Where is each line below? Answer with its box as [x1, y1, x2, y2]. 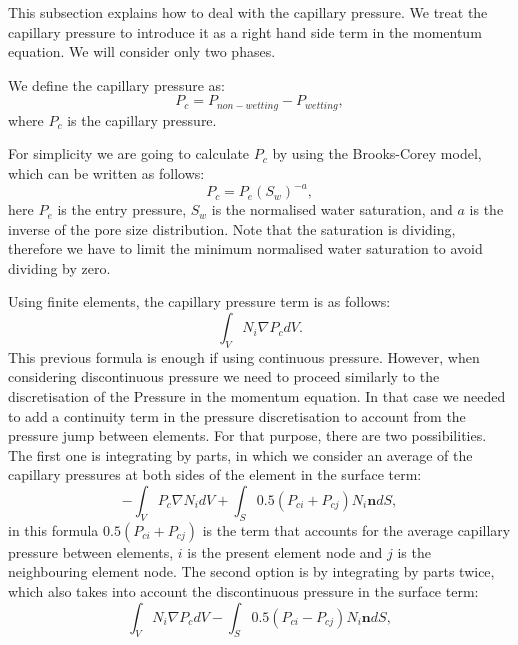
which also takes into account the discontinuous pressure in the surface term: [8, 581, 479, 602]
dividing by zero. [8, 257, 111, 278]
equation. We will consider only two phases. [8, 41, 276, 62]
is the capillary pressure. [67, 109, 217, 130]
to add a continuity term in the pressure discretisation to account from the [8, 405, 466, 426]
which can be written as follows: [8, 163, 205, 184]
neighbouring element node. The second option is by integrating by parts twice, [8, 561, 495, 582]
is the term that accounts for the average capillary [202, 519, 511, 540]
